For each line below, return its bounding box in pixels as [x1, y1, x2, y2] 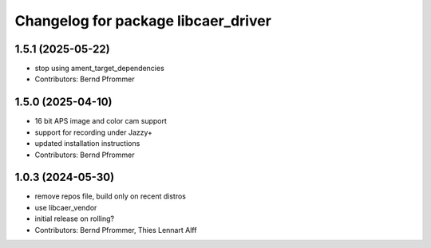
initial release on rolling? [34, 214, 115, 223]
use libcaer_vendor [34, 203, 97, 212]
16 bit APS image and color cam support [34, 116, 168, 126]
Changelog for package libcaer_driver [14, 12, 271, 30]
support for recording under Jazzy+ [34, 128, 153, 137]
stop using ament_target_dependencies [34, 64, 165, 73]
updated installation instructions [34, 139, 140, 148]
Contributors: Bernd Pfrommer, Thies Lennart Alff [34, 225, 197, 234]
